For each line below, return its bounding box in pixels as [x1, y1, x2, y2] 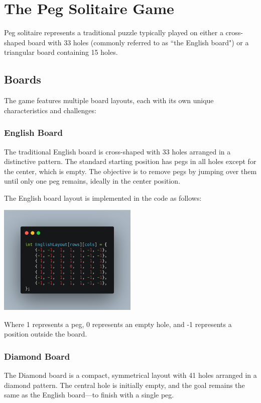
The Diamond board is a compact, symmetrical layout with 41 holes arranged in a [4, 370, 257, 380]
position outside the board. [4, 329, 87, 339]
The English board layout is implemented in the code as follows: [4, 192, 202, 203]
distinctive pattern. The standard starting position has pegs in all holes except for [4, 156, 256, 167]
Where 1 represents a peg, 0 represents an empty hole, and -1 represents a [4, 318, 232, 329]
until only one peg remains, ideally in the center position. [4, 176, 181, 186]
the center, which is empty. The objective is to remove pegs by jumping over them [4, 166, 257, 176]
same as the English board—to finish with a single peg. [4, 389, 174, 400]
